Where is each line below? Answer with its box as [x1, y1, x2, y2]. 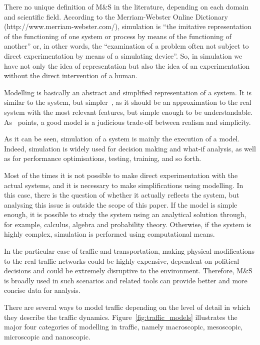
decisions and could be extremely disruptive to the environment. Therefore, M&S [4, 265, 252, 276]
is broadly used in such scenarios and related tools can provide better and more [4, 275, 247, 285]
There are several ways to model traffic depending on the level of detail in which [4, 302, 250, 312]
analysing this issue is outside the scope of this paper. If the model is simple [4, 199, 237, 210]
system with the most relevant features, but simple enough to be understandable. [4, 106, 253, 117]
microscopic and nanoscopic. [4, 331, 90, 341]
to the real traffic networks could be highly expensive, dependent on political [4, 255, 239, 266]
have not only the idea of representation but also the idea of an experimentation [4, 60, 250, 71]
